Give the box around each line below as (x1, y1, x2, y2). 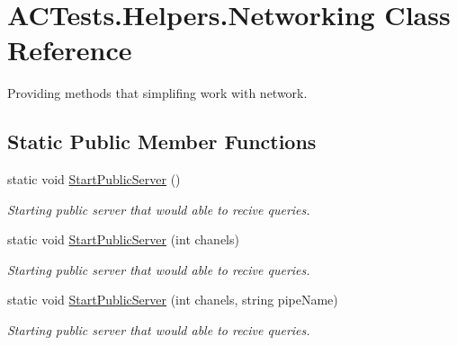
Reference (7, 31, 132, 68)
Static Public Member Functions (7, 128, 317, 155)
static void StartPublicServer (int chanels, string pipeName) (7, 290, 338, 309)
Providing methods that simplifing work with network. (7, 84, 308, 102)
